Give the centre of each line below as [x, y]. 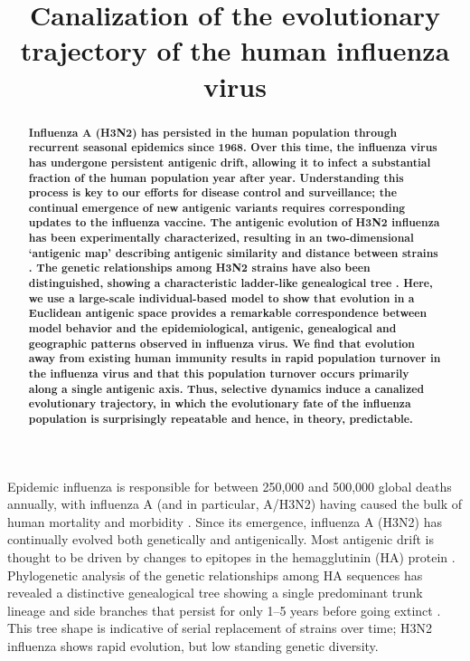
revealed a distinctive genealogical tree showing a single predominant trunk [215, 593]
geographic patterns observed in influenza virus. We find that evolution [221, 343]
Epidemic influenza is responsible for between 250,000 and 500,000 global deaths [230, 486]
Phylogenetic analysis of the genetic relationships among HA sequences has [215, 575]
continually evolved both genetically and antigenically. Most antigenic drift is [221, 539]
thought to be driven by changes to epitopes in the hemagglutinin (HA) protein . [231, 557]
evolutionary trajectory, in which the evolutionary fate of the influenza [220, 404]
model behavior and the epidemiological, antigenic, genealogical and [212, 329]
